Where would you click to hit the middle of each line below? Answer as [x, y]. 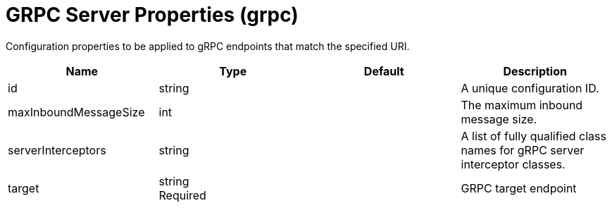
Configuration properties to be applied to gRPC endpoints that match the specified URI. [208, 46]
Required [182, 195]
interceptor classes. [513, 164]
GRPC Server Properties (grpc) [152, 15]
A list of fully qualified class [533, 136]
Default [384, 71]
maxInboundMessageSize [76, 112]
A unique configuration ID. [530, 88]
